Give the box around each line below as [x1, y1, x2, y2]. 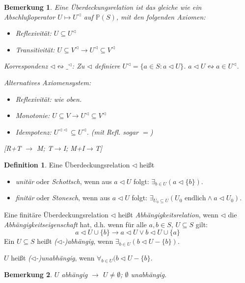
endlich [185, 195, 206, 202]
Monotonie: [15, 110, 50, 120]
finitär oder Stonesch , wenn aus [15, 192, 110, 203]
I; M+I [63, 143, 85, 153]
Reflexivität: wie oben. [15, 94, 82, 104]
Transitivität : [15, 44, 55, 54]
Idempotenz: [15, 126, 52, 137]
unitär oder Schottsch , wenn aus [15, 176, 112, 186]
